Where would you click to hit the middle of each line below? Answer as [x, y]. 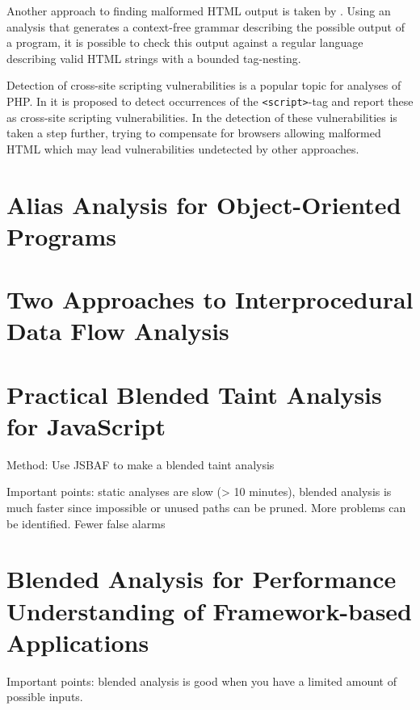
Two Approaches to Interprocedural [210, 299]
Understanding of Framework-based [210, 610]
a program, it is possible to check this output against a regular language [185, 42]
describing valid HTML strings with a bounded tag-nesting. [154, 58]
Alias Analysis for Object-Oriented [204, 204]
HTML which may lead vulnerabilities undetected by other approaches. [183, 148]
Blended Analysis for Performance [202, 579]
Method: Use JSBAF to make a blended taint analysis [141, 464]
